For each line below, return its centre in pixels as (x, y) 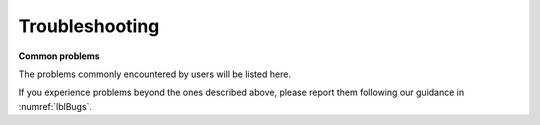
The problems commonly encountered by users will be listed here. (155, 74)
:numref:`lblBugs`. (55, 106)
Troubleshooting (89, 26)
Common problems (59, 56)
